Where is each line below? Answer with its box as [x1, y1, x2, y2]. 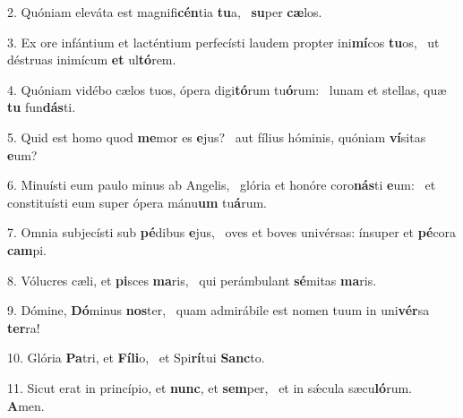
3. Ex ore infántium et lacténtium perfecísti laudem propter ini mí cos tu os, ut [7, 32, 440, 51]
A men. [7, 396, 45, 414]
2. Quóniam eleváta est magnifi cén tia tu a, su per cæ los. [7, 3, 322, 21]
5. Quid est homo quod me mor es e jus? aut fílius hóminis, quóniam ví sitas [7, 127, 426, 146]
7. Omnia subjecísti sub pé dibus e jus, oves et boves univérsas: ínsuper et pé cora [7, 223, 457, 242]
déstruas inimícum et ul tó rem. [7, 50, 176, 69]
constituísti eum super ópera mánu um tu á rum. [7, 192, 267, 211]
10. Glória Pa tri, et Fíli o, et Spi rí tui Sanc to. [7, 348, 265, 367]
